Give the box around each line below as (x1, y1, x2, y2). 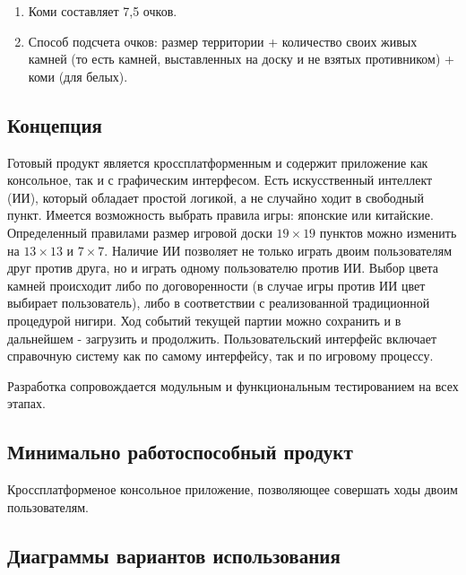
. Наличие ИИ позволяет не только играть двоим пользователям (104, 240, 453, 259)
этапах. (7, 394, 46, 413)
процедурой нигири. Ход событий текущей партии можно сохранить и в (7, 310, 401, 329)
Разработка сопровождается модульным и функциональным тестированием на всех (7, 376, 459, 395)
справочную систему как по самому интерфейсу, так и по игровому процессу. (7, 346, 434, 365)
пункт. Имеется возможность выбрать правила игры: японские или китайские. (7, 205, 434, 224)
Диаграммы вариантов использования (7, 541, 341, 569)
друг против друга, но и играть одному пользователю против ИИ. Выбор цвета (7, 258, 439, 277)
